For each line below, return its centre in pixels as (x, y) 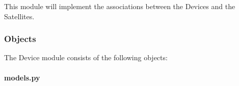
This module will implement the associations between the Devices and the (120, 6)
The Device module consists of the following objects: (86, 57)
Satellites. (19, 16)
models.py (22, 77)
